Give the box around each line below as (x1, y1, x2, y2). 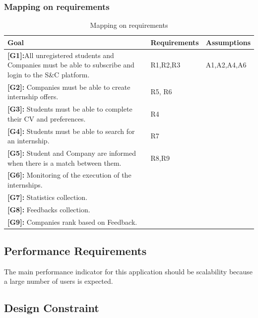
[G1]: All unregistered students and (7, 50, 114, 60)
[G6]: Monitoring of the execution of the (7, 170, 131, 180)
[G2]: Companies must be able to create (7, 81, 130, 92)
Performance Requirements (4, 243, 147, 258)
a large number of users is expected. (4, 276, 113, 286)
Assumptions (205, 37, 251, 47)
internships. (7, 180, 43, 190)
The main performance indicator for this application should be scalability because (4, 266, 253, 276)
